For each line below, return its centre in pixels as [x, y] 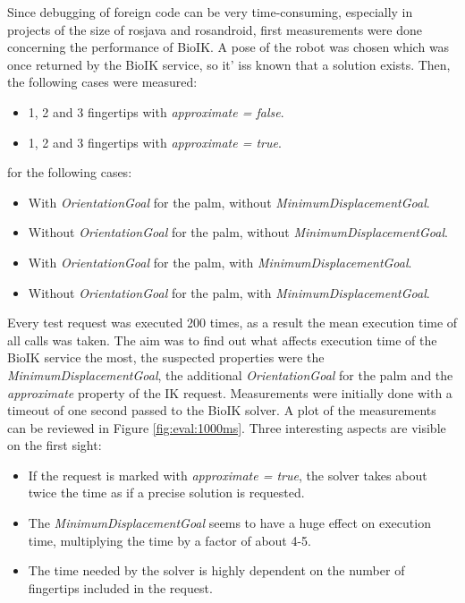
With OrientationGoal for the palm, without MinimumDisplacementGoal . [229, 202]
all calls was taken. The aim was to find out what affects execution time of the [222, 340]
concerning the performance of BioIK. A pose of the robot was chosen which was [228, 47]
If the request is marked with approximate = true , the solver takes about [228, 475]
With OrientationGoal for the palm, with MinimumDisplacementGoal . [220, 262]
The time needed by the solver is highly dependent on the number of [216, 570]
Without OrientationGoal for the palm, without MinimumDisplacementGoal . [238, 232]
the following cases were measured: [102, 82]
